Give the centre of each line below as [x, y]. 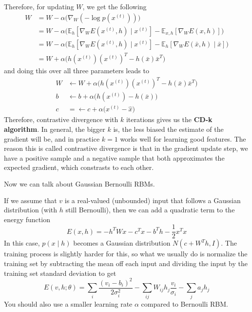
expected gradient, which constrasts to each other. [79, 167]
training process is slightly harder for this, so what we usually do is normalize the [126, 254]
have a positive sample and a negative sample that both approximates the [114, 157]
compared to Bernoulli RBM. [185, 303]
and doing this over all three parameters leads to [77, 71]
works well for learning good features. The [183, 138]
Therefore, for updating [39, 6]
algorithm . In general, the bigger [55, 129]
